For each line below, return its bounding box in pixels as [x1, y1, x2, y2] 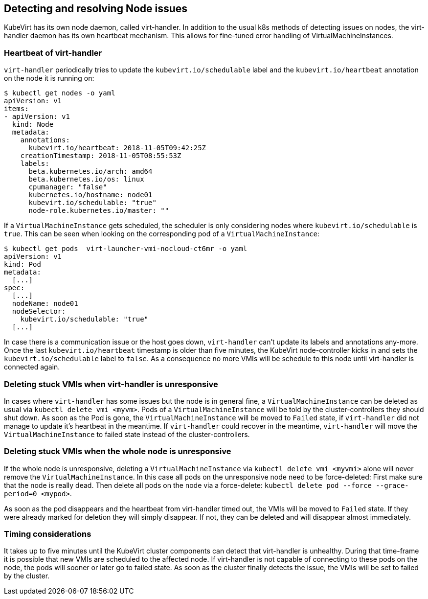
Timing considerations [4, 529, 91, 539]
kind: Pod [4, 260, 41, 269]
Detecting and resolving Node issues [4, 2, 188, 15]
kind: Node [12, 120, 54, 129]
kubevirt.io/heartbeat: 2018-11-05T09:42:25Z [28, 144, 206, 152]
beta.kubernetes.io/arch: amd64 [28, 167, 153, 176]
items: [4, 105, 29, 113]
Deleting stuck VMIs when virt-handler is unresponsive [4, 379, 218, 389]
